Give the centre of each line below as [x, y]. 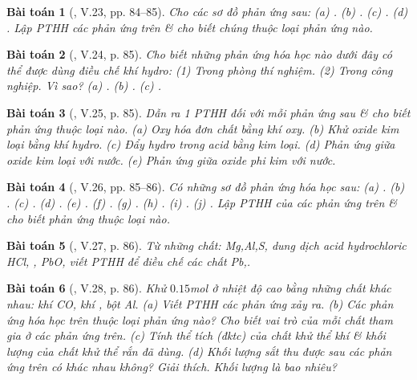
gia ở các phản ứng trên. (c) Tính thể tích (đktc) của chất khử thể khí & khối [196, 335]
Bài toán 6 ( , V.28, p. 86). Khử [87, 288]
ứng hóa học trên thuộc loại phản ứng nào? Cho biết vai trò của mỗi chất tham [200, 319]
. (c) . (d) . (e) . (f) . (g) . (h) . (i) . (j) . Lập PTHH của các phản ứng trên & [202, 202]
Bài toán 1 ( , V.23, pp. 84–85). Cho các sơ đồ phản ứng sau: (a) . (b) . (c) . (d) [207, 11]
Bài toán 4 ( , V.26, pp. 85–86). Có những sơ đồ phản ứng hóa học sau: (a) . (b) [206, 187]
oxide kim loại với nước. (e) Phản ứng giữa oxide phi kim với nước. [171, 159]
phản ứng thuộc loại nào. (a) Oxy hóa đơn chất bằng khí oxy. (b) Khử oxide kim [203, 128]
